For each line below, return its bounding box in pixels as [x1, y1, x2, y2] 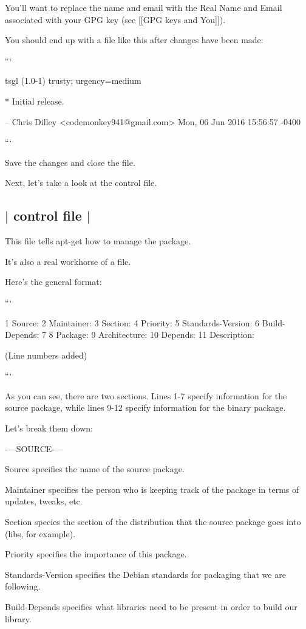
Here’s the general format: [5, 275, 102, 288]
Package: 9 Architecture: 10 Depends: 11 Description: [56, 328, 254, 341]
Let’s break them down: [5, 422, 93, 435]
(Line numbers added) [5, 348, 87, 361]
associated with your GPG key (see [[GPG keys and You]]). [5, 13, 226, 26]
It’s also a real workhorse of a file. [5, 255, 131, 267]
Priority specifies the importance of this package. [5, 548, 187, 560]
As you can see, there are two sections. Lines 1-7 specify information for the [5, 389, 287, 402]
